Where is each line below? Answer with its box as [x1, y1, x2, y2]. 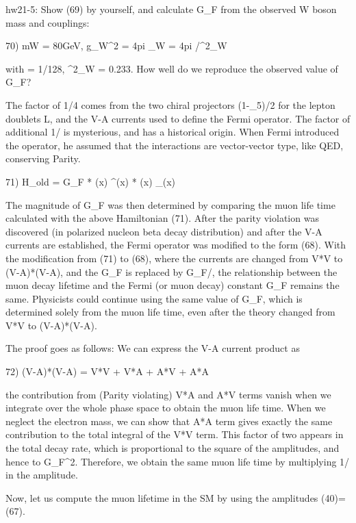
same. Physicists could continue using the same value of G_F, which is [5, 291, 303, 305]
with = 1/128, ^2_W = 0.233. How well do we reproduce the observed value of [5, 61, 338, 75]
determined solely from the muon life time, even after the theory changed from [5, 305, 335, 319]
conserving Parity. [5, 151, 81, 166]
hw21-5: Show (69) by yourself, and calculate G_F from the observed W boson [5, 2, 337, 16]
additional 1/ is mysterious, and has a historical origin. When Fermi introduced [5, 125, 340, 139]
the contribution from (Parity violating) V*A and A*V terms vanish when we [5, 387, 331, 401]
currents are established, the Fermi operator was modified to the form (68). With [5, 238, 346, 252]
